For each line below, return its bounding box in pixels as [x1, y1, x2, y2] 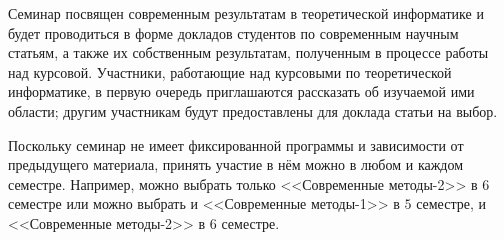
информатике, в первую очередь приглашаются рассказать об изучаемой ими [8, 81, 475, 102]
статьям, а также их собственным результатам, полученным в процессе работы [8, 42, 489, 63]
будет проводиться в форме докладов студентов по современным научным [8, 22, 459, 43]
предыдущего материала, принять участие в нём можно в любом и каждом [8, 154, 464, 175]
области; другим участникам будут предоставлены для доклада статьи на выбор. [8, 100, 498, 121]
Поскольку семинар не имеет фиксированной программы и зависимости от [8, 134, 464, 155]
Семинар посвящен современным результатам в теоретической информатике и [8, 3, 484, 23]
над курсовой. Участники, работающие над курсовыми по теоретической [8, 61, 452, 82]
